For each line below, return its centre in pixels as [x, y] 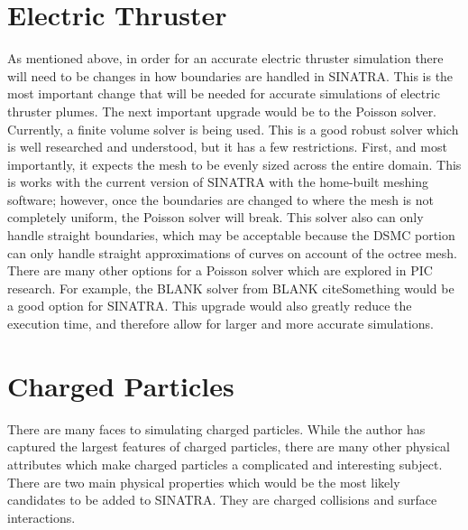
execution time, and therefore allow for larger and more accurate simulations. [220, 324]
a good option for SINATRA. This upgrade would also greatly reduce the [210, 306]
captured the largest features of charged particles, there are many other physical [229, 446]
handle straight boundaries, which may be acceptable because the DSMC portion [231, 235]
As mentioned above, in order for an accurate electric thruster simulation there [225, 58]
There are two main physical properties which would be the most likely [204, 482]
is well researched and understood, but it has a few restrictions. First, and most [227, 147]
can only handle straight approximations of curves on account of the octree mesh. [233, 252]
